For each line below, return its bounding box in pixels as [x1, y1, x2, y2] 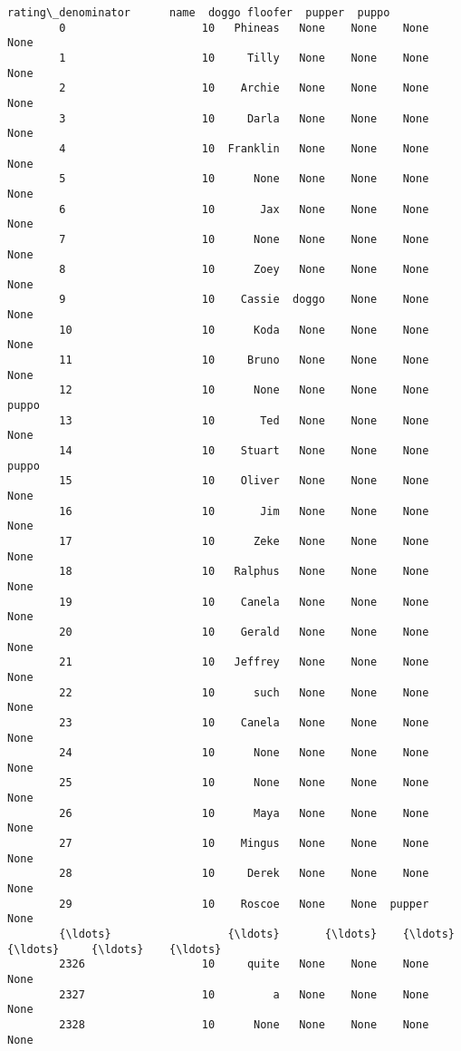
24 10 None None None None [59, 746, 429, 760]
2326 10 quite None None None [59, 958, 429, 971]
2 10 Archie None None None [59, 82, 429, 95]
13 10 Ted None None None [59, 414, 429, 427]
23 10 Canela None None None [59, 715, 429, 729]
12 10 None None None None [59, 384, 429, 397]
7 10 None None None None [59, 232, 429, 246]
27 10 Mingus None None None [59, 837, 429, 851]
